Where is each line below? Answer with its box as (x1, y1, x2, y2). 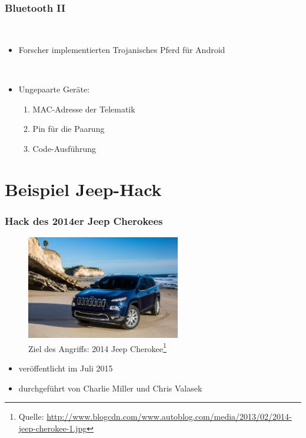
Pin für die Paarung (32, 122, 105, 135)
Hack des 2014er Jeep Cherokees (5, 213, 163, 228)
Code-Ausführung (32, 142, 97, 154)
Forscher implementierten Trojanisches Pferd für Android (18, 43, 225, 55)
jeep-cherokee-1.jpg (18, 422, 87, 434)
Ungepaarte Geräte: (18, 83, 90, 95)
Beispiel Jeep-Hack (5, 177, 162, 201)
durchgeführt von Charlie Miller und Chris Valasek (18, 381, 202, 394)
